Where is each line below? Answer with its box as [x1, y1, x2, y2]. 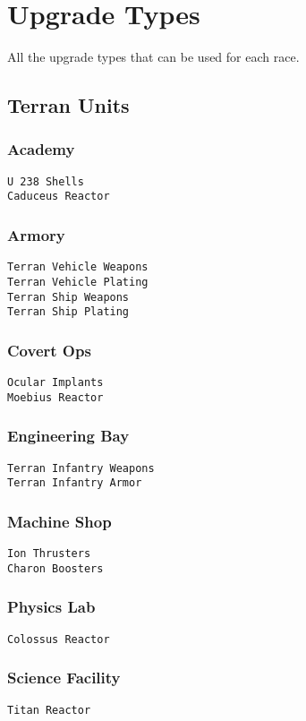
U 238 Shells [7, 175, 84, 188]
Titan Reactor [7, 703, 91, 717]
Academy [7, 138, 75, 160]
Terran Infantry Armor [7, 476, 142, 490]
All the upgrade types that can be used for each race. [7, 47, 300, 66]
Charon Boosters [7, 562, 104, 575]
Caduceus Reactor [7, 190, 110, 203]
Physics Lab [7, 596, 96, 618]
